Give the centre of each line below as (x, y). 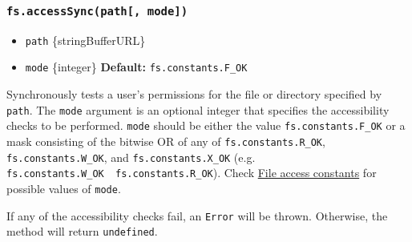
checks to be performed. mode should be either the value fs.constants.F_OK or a (206, 125)
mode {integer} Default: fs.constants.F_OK (136, 67)
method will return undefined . (82, 231)
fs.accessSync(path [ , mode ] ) (97, 11)
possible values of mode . (64, 188)
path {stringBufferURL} (85, 40)
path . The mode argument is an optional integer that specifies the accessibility (198, 109)
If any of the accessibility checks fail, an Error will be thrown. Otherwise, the (197, 215)
